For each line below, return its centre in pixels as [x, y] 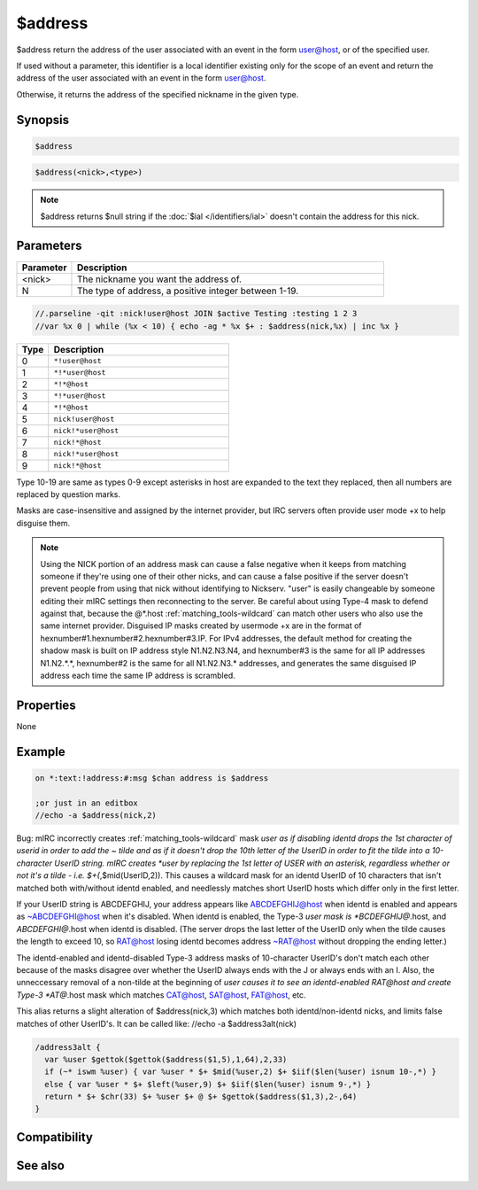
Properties [46, 705]
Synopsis [43, 120]
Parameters [49, 246]
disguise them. [43, 523]
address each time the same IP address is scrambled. [138, 676]
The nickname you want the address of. [159, 279]
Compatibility [54, 1137]
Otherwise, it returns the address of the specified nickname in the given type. [158, 94]
